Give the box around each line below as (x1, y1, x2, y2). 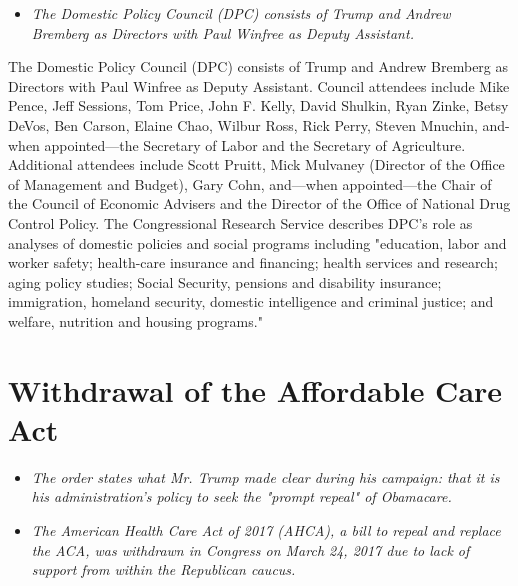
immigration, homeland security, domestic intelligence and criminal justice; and (8, 291, 494, 312)
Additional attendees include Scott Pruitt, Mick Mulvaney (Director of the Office (8, 154, 505, 175)
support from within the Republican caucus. (31, 559, 296, 580)
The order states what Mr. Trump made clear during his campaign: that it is (31, 466, 500, 487)
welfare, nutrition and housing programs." (8, 310, 263, 331)
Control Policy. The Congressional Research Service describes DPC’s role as (8, 212, 473, 233)
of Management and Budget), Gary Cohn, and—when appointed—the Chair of (8, 173, 492, 194)
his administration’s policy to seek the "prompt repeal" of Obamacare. (31, 486, 452, 507)
